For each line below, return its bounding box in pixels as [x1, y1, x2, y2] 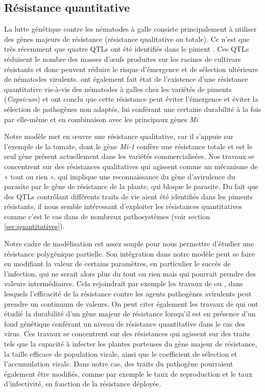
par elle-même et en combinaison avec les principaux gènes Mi [4, 113, 198, 124]
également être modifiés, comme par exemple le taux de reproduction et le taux [4, 368, 253, 379]
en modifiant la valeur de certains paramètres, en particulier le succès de [4, 258, 231, 269]
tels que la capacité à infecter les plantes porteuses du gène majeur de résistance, [4, 338, 257, 349]
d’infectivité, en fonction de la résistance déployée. [4, 378, 161, 389]
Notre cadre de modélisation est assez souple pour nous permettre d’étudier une [4, 238, 254, 249]
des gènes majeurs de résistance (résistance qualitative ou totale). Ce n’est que [4, 33, 250, 44]
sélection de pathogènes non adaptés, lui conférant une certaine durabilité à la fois [4, 103, 261, 114]
